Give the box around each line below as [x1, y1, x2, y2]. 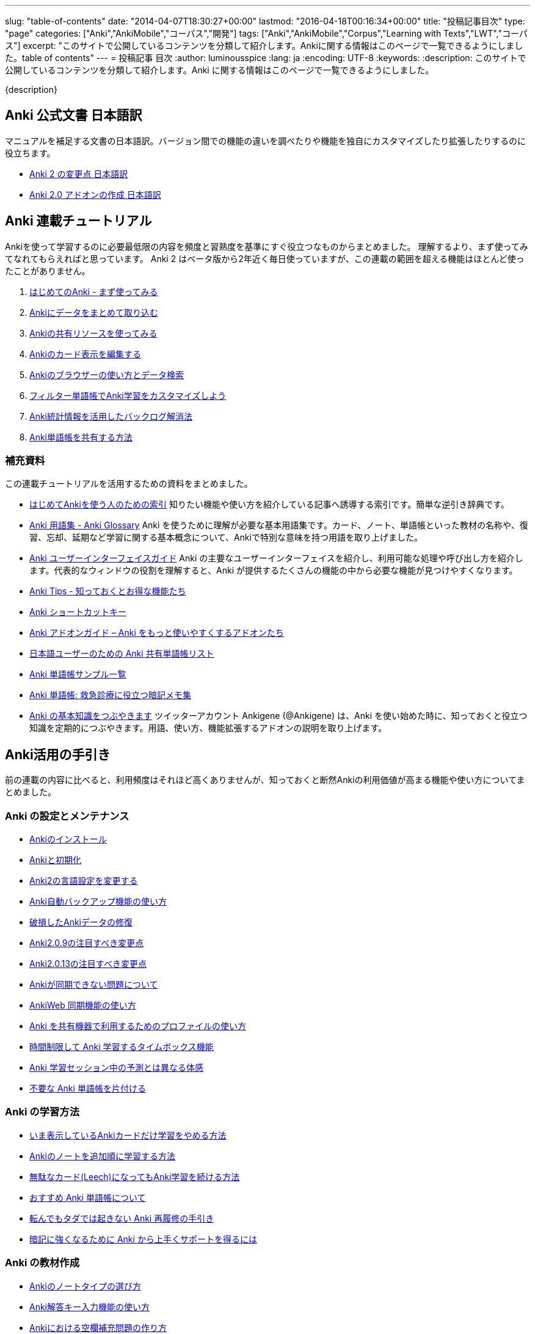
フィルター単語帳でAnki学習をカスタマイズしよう [29, 390, 227, 401]
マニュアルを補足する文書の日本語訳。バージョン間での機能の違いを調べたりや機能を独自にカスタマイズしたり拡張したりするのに [5, 135, 526, 146]
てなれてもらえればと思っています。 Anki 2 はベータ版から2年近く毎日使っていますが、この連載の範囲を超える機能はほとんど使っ [5, 253, 525, 264]
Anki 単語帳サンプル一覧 [29, 669, 126, 680]
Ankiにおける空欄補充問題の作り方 [29, 1322, 167, 1333]
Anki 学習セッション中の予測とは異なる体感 [29, 1062, 203, 1073]
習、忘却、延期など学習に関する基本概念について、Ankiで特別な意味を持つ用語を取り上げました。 [29, 532, 423, 543]
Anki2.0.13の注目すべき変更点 [29, 958, 147, 969]
